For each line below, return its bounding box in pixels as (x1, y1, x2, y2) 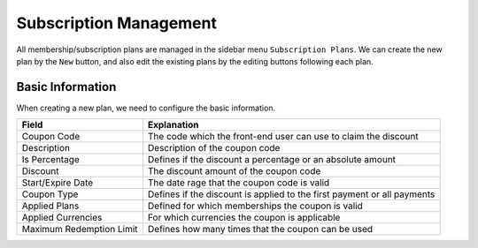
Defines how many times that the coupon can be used (147, 223, 374, 236)
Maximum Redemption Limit (21, 223, 138, 236)
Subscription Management (16, 13, 217, 33)
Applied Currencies (21, 212, 103, 224)
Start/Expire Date (21, 177, 94, 189)
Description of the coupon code (147, 142, 281, 154)
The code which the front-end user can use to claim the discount (147, 131, 420, 143)
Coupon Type (21, 188, 79, 200)
